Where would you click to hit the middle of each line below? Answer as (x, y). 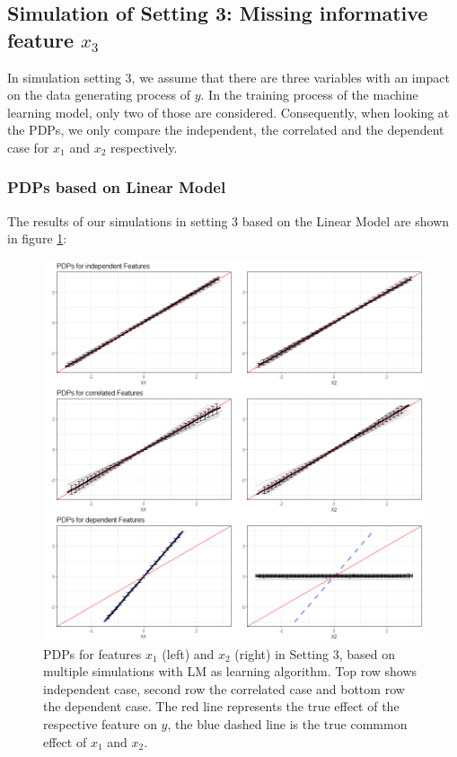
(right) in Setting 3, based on (315, 653)
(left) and (188, 653)
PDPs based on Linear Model (117, 187)
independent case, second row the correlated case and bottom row (224, 688)
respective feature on (100, 723)
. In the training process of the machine (309, 95)
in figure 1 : (37, 238)
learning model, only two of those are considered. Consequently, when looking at (228, 112)
